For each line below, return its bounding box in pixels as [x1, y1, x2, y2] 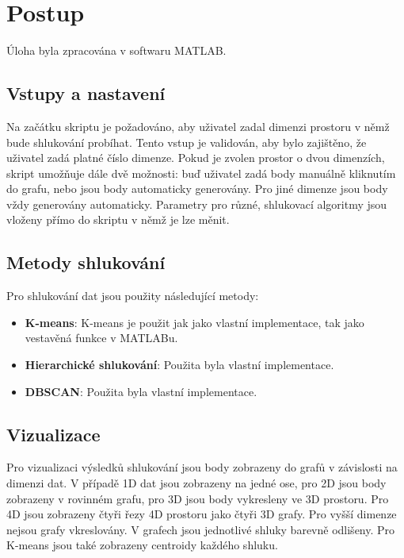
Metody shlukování [6, 250, 166, 275]
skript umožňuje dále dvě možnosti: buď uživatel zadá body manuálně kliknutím [6, 164, 396, 181]
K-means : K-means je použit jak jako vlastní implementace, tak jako [25, 314, 364, 330]
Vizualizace [6, 421, 101, 446]
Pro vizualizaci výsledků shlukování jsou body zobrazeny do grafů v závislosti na [6, 459, 398, 475]
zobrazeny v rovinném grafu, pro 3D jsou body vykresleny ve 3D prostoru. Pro [6, 490, 389, 506]
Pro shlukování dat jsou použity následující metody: [6, 287, 259, 304]
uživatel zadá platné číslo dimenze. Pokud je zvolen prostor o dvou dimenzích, [6, 149, 385, 166]
